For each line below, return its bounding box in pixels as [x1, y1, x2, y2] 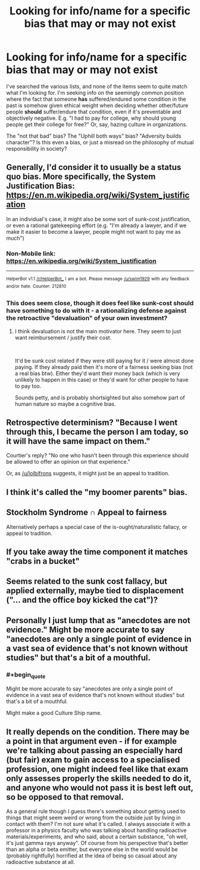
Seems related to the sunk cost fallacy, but [6, 577, 168, 587]
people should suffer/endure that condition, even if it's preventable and [6, 108, 182, 115]
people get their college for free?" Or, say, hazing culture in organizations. [6, 120, 187, 128]
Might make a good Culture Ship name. [6, 710, 102, 717]
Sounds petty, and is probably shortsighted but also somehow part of [14, 394, 186, 401]
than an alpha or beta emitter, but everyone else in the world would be [6, 846, 179, 853]
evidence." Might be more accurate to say [6, 624, 165, 634]
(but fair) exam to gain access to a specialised [6, 754, 180, 764]
